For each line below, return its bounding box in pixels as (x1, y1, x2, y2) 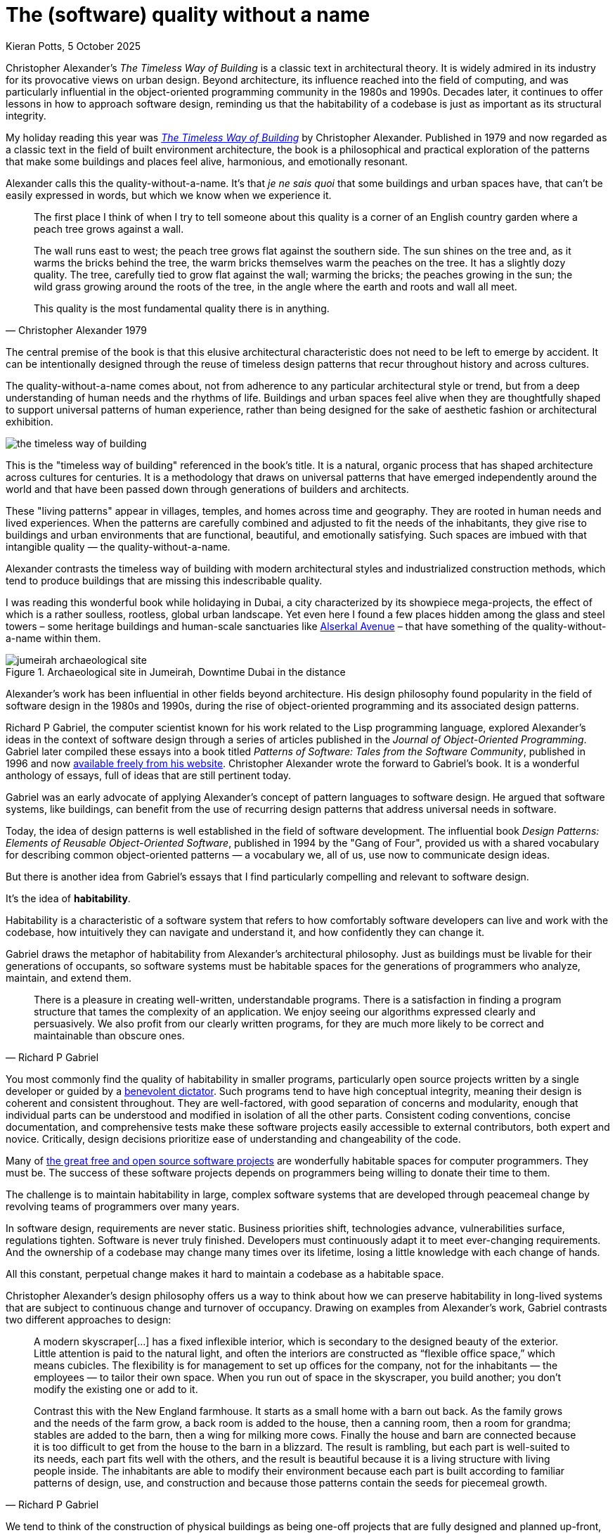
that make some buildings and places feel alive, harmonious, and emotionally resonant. (6, 155, 408, 167)
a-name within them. (6, 631, 101, 644)
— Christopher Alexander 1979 (6, 323, 147, 336)
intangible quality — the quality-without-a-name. (6, 540, 231, 553)
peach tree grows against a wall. (34, 222, 184, 235)
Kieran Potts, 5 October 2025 (6, 39, 141, 52)
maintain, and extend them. (6, 971, 132, 984)
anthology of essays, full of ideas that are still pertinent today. (6, 769, 292, 781)
